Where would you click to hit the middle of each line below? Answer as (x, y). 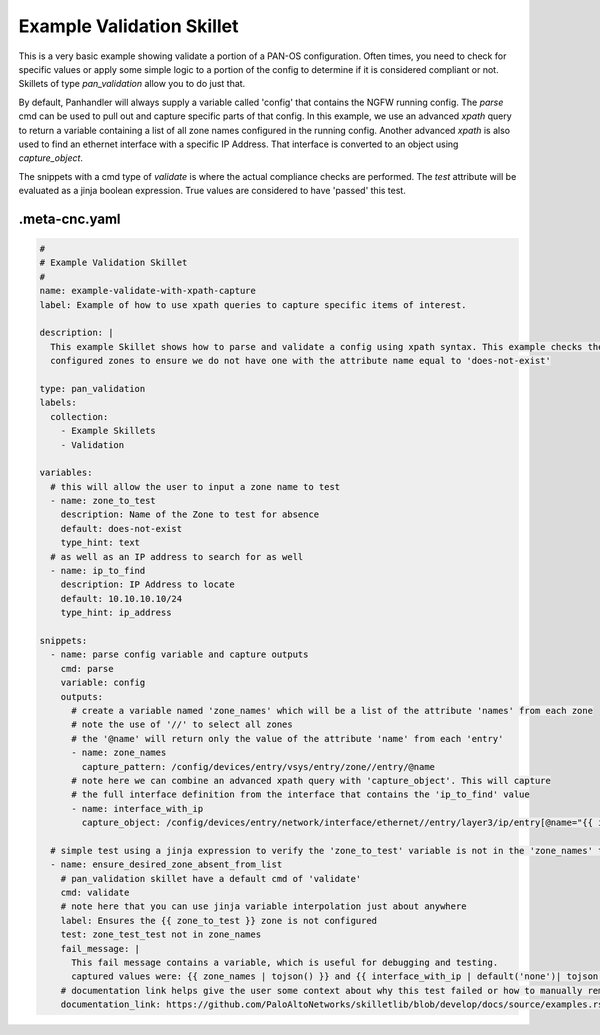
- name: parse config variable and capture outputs (179, 654)
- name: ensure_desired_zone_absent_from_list (166, 864)
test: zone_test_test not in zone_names (161, 934)
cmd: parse (87, 668)
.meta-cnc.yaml (69, 218)
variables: (66, 473)
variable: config (103, 683)
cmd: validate (95, 893)
